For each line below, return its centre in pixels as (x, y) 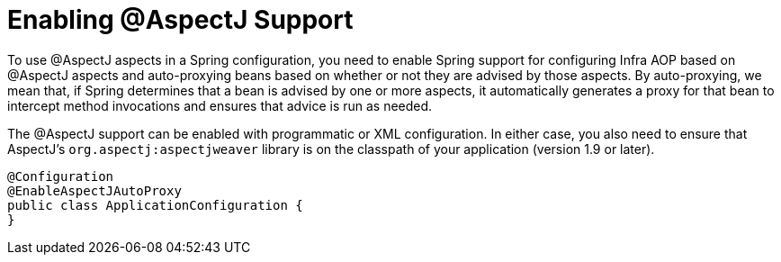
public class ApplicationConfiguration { (155, 205)
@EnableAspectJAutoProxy (94, 190)
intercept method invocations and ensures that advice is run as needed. (220, 105)
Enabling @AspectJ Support (180, 20)
